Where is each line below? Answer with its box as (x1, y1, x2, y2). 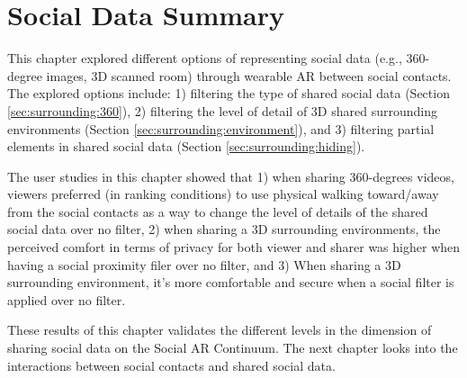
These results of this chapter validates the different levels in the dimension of (7, 320, 432, 339)
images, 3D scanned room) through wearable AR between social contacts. (46, 66, 452, 85)
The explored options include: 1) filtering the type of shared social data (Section (7, 84, 450, 103)
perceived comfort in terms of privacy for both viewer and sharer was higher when (7, 238, 461, 256)
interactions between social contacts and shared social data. (7, 355, 336, 374)
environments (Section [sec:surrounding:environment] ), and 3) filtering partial (7, 119, 435, 138)
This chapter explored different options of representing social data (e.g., (7, 49, 402, 67)
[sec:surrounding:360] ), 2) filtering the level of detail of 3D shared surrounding (7, 101, 437, 120)
